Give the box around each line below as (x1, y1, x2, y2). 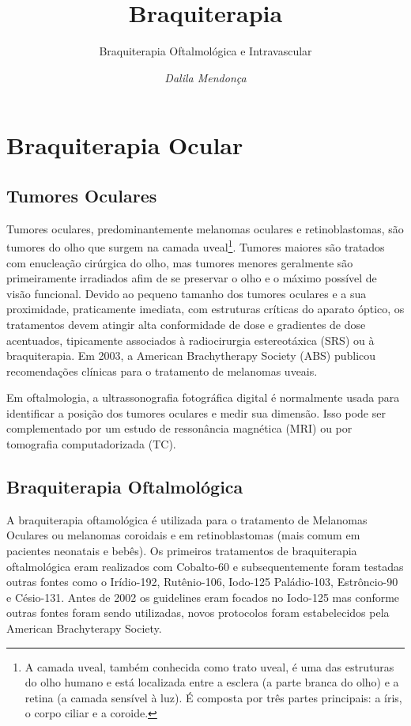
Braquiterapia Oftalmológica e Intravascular (99, 43, 312, 59)
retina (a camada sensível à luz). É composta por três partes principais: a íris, (25, 689, 402, 705)
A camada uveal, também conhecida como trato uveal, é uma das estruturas (25, 658, 394, 675)
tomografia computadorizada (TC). (6, 436, 176, 452)
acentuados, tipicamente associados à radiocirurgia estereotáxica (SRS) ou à (6, 331, 375, 348)
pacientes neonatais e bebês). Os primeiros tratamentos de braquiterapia (6, 543, 357, 559)
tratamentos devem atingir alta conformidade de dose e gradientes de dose (6, 316, 366, 332)
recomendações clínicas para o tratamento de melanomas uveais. (6, 362, 318, 379)
